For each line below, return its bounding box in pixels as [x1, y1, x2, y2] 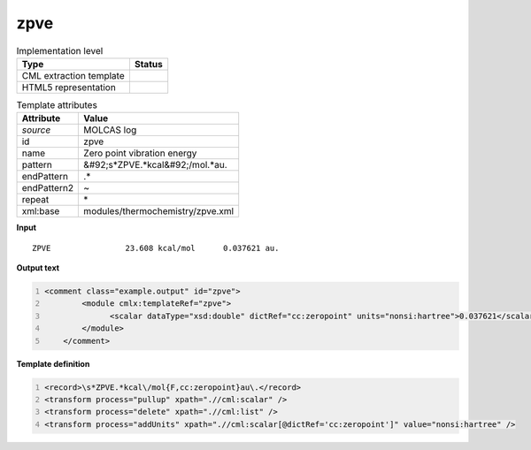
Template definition [16, 358, 90, 369]
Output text [16, 263, 60, 273]
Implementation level [16, 44, 104, 57]
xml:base [21, 205, 60, 217]
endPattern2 [21, 182, 74, 194]
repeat [21, 194, 50, 206]
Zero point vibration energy [83, 147, 197, 159]
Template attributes [16, 99, 97, 111]
